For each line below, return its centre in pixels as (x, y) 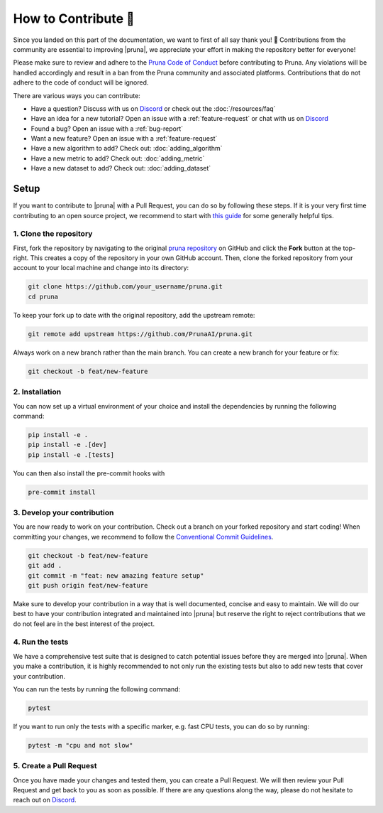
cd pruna (43, 296)
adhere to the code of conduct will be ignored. (81, 82)
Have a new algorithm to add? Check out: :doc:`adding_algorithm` (127, 149)
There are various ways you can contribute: (77, 95)
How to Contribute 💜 (74, 18)
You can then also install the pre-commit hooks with (89, 473)
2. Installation (37, 392)
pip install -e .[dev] (67, 445)
